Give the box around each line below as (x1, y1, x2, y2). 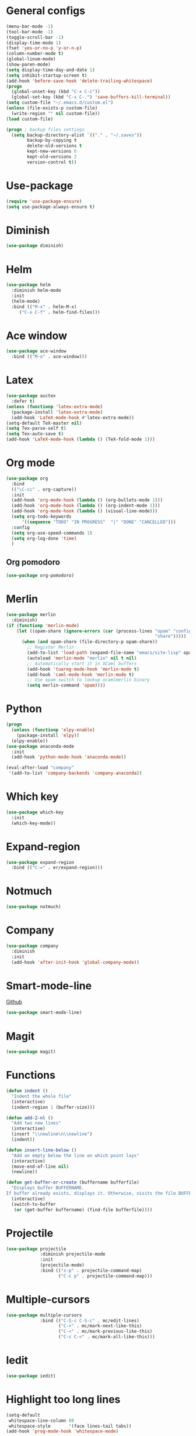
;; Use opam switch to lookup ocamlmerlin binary (27, 677, 150, 683)
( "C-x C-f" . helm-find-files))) (19, 309, 100, 315)
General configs (6, 4, 86, 18)
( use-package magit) (6, 1049, 57, 1055)
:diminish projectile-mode (40, 1252, 106, 1257)
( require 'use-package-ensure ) (6, 198, 82, 204)
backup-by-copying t (27, 138, 77, 143)
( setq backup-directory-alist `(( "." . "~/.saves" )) (11, 132, 142, 138)
